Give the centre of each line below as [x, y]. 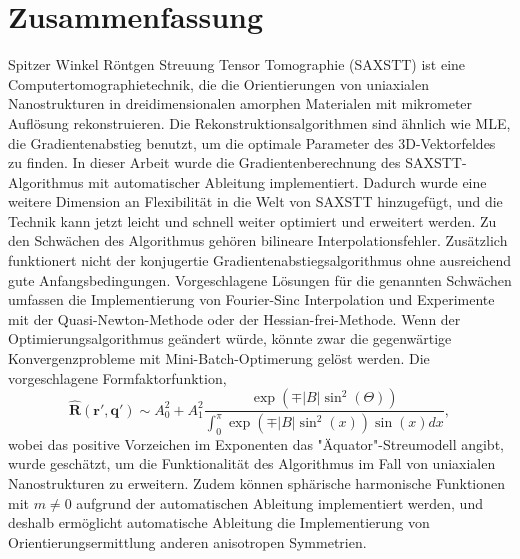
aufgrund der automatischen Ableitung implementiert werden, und [279, 502]
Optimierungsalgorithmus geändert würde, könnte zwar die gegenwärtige [230, 338]
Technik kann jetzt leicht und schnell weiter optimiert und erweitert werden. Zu [252, 220]
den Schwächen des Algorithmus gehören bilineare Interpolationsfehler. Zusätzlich [258, 240]
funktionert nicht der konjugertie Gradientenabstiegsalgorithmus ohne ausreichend [260, 260]
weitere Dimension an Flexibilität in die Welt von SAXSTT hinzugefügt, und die [255, 201]
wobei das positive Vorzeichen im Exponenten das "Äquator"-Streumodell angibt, [256, 443]
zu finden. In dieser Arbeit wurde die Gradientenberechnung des [204, 162]
